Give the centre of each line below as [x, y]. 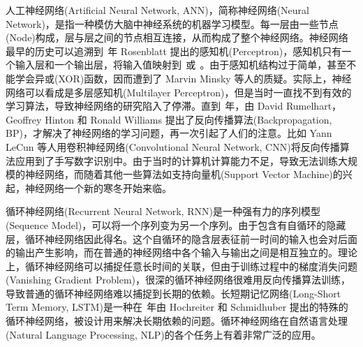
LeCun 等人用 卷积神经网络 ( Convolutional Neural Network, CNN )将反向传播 [173, 146]
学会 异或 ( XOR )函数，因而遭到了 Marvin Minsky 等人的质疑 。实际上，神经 [183, 78]
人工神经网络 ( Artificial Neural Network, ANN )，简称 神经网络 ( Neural [157, 10]
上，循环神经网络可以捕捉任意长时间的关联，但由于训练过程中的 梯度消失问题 [181, 266]
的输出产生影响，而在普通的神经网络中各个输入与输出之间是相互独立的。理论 [181, 252]
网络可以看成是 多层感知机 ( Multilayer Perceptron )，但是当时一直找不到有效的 [179, 92]
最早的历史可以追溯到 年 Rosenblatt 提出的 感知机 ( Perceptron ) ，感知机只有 [174, 51]
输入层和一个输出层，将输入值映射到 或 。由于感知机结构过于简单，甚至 [181, 65]
